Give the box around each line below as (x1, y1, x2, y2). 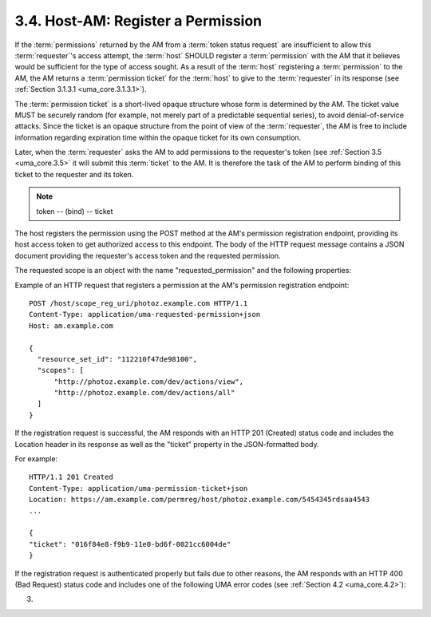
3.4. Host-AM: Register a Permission (14, 12, 263, 30)
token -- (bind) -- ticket (36, 206, 113, 216)
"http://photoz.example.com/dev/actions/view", (53, 377, 243, 386)
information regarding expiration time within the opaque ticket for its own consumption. (14, 132, 302, 142)
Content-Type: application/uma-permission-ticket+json (29, 484, 248, 492)
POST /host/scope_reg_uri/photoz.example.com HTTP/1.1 (29, 299, 248, 307)
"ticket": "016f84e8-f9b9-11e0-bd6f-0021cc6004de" (29, 540, 231, 548)
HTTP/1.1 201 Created (29, 473, 113, 482)
